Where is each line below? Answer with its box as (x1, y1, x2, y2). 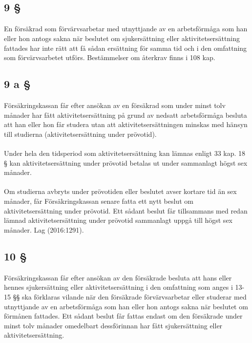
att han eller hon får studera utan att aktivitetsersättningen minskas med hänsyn (4, 119, 248, 129)
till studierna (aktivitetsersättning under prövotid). (4, 129, 157, 139)
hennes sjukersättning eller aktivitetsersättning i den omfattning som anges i (4, 282, 233, 292)
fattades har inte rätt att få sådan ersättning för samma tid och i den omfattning (4, 43, 247, 53)
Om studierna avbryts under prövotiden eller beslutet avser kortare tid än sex (4, 186, 237, 196)
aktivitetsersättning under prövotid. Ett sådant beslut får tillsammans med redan (4, 205, 248, 215)
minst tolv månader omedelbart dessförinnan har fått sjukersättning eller (4, 320, 223, 330)
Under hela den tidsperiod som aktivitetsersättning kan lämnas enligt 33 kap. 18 (4, 148, 246, 158)
